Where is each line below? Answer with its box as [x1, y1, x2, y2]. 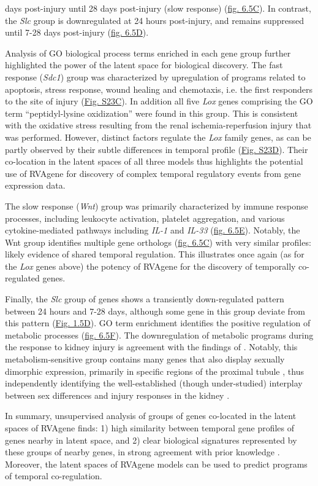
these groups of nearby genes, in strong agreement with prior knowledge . [5, 445, 280, 458]
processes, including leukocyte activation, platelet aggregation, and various [5, 211, 285, 224]
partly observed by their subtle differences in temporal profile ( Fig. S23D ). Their [5, 143, 308, 155]
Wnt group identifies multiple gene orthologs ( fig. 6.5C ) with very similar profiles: [5, 235, 311, 248]
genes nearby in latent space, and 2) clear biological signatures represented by [5, 433, 297, 446]
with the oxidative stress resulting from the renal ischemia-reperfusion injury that [5, 119, 312, 131]
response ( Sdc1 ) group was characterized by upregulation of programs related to [5, 70, 306, 83]
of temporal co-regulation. [5, 469, 102, 482]
